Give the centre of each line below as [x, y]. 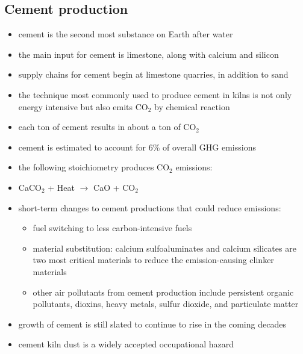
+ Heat [61, 187]
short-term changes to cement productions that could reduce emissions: [150, 207]
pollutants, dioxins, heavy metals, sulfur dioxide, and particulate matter [166, 304]
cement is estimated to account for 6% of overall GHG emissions [137, 147]
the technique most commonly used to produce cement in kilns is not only [155, 94]
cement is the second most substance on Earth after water [126, 34]
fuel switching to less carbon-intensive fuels [112, 228]
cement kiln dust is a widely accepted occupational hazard [126, 344]
